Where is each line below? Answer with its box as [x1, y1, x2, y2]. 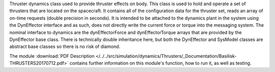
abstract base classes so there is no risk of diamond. [9, 43, 121, 50]
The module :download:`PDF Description [9, 53, 95, 59]
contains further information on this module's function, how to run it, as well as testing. [69, 60, 252, 66]
